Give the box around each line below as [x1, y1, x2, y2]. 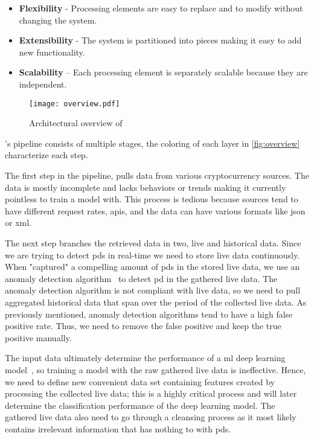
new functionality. [19, 45, 85, 58]
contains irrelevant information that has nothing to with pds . [5, 422, 231, 435]
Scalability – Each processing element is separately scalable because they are [19, 66, 308, 79]
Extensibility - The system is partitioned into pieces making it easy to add [19, 34, 302, 46]
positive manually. [5, 331, 72, 344]
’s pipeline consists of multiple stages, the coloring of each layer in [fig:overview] [5, 136, 300, 149]
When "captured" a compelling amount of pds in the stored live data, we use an [5, 260, 300, 273]
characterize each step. [5, 149, 88, 161]
